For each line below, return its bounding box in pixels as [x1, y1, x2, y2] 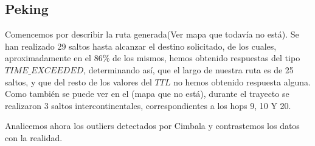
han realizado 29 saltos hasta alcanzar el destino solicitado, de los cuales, [5, 39, 277, 52]
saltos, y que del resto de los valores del [5, 75, 152, 88]
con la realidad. [5, 131, 63, 144]
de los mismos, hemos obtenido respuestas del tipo [112, 51, 300, 64]
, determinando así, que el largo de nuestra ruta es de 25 [83, 63, 294, 76]
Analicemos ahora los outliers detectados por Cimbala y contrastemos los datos [5, 119, 300, 132]
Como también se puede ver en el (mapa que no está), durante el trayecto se [5, 87, 289, 100]
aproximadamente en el [5, 51, 91, 64]
